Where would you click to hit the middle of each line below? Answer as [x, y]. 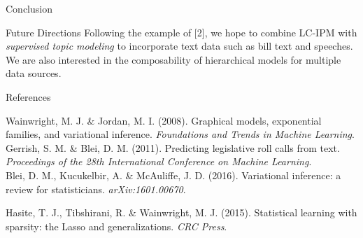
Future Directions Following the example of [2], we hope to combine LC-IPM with [181, 32]
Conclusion [29, 8]
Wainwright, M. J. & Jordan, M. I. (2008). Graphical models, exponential [164, 120]
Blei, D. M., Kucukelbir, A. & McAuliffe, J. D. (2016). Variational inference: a [173, 175]
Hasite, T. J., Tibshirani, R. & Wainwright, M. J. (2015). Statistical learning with [181, 212]
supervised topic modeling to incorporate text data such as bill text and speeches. [179, 46]
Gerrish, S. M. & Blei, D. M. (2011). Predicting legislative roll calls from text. [173, 147]
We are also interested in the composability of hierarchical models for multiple [173, 59]
